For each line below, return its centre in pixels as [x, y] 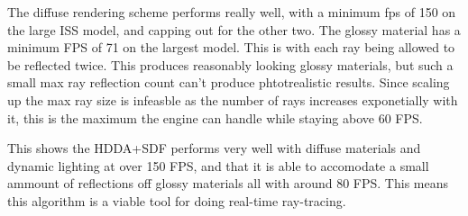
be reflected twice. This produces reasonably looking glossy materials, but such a [230, 64]
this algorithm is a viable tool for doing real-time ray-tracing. [177, 200]
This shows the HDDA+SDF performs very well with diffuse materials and [214, 148]
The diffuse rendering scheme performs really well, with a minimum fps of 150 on [232, 12]
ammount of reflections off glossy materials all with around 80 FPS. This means [228, 183]
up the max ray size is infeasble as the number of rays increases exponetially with [233, 99]
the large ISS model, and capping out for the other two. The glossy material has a [234, 29]
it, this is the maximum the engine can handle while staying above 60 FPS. [215, 117]
